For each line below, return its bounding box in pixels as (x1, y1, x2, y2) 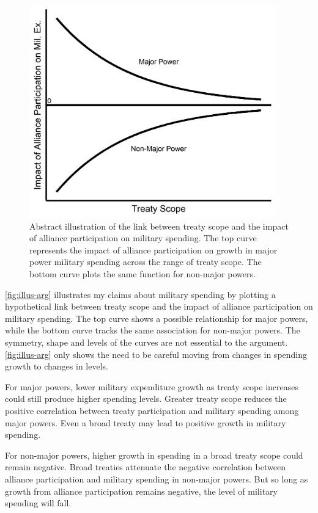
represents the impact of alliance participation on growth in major (29, 243, 278, 256)
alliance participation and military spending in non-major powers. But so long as (5, 472, 308, 485)
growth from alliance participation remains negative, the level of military (5, 484, 278, 497)
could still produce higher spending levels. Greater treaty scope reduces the (5, 392, 287, 405)
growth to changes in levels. (5, 360, 108, 373)
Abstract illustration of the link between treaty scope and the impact (29, 219, 289, 232)
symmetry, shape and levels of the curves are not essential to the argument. (5, 336, 288, 349)
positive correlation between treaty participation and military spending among (5, 404, 299, 417)
